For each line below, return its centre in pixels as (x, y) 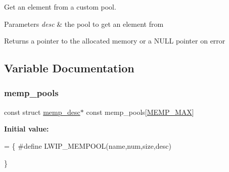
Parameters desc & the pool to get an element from (84, 24)
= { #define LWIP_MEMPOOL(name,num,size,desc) (88, 145)
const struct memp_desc (42, 112)
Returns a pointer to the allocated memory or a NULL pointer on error (115, 41)
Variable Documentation (69, 68)
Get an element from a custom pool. (60, 7)
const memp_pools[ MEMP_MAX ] (140, 112)
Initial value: (27, 129)
